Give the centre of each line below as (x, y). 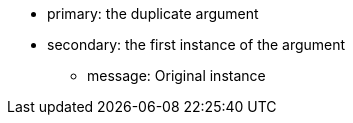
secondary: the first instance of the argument (196, 44)
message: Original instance (176, 75)
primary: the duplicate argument (153, 13)
